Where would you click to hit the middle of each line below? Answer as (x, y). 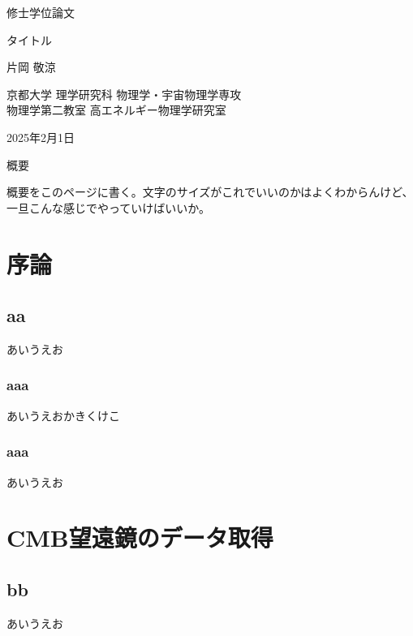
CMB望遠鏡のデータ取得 (140, 537)
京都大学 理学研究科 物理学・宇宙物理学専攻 (124, 94)
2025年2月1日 (41, 137)
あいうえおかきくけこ (63, 415)
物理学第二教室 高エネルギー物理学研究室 (116, 110)
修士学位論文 (41, 12)
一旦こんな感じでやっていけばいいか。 (109, 207)
